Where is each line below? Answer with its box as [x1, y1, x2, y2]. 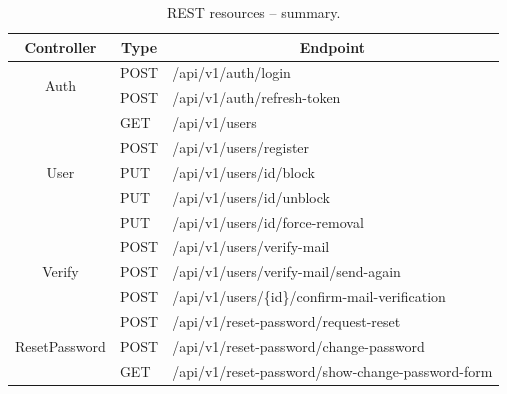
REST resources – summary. [167, 2, 341, 22]
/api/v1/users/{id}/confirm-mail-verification [172, 286, 446, 307]
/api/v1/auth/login [172, 62, 291, 83]
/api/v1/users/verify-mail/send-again [172, 261, 401, 282]
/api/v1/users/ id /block [172, 161, 315, 182]
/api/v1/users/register [172, 136, 310, 157]
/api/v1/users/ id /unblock [172, 186, 330, 207]
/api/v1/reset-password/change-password [172, 335, 425, 356]
